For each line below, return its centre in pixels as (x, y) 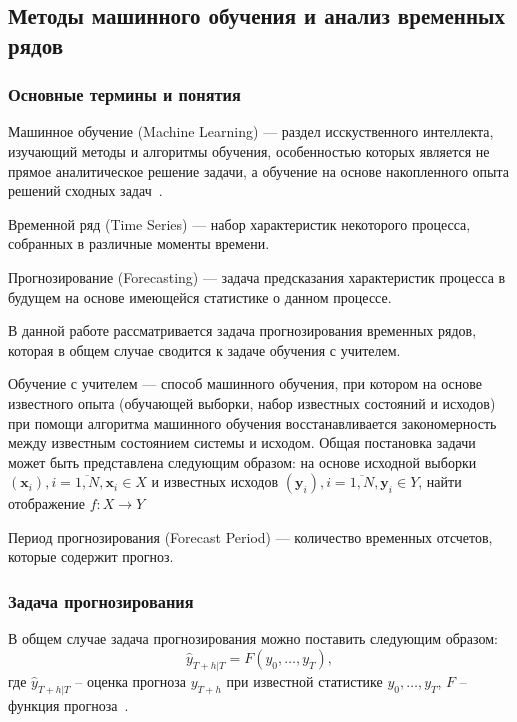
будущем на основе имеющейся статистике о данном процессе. (200, 296)
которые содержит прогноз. (91, 556)
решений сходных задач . (85, 190)
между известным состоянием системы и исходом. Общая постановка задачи (242, 442)
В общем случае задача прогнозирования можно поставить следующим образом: (253, 638)
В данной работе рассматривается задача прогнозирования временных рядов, (242, 330)
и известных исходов (215, 481)
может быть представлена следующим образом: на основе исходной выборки (242, 461)
